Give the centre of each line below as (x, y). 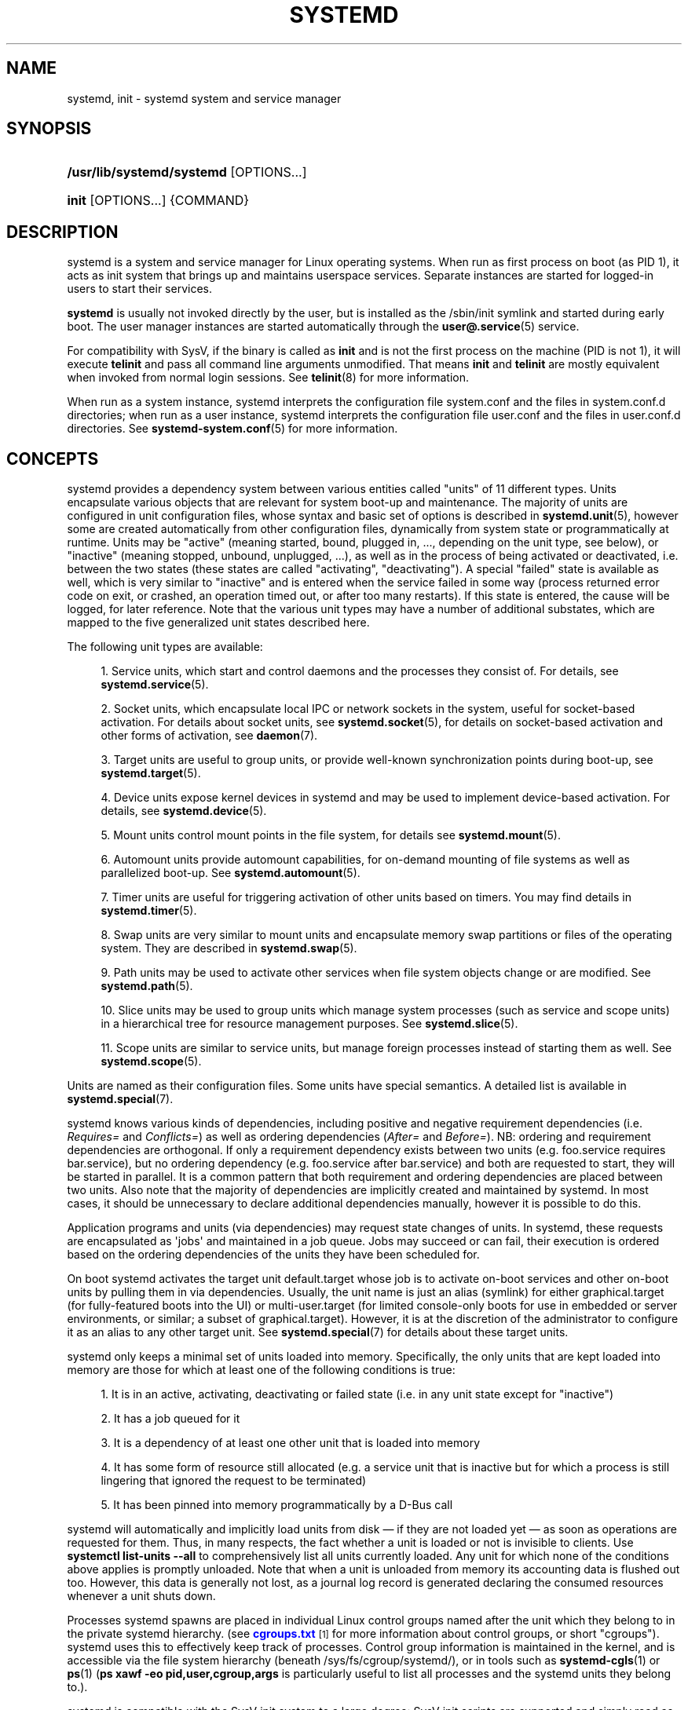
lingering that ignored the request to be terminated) (234, 1481)
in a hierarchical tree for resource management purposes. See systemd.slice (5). (309, 1024)
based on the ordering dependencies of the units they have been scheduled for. (273, 1255)
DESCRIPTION (62, 232)
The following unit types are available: (165, 647)
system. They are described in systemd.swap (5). (229, 948)
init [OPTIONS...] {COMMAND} (158, 201)
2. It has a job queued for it (170, 1419)
